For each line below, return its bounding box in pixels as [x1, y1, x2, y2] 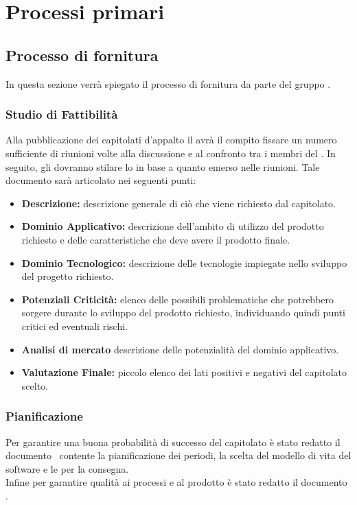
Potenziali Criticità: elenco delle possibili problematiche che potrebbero [21, 292, 334, 306]
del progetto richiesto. [21, 269, 114, 283]
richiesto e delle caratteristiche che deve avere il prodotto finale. [21, 232, 290, 246]
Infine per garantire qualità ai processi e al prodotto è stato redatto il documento [5, 475, 347, 489]
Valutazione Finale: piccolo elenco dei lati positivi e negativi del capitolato [21, 365, 347, 379]
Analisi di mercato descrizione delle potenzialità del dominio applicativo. [21, 342, 339, 356]
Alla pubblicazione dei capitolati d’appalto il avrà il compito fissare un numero [5, 132, 337, 147]
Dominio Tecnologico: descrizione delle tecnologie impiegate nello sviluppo [21, 255, 347, 270]
